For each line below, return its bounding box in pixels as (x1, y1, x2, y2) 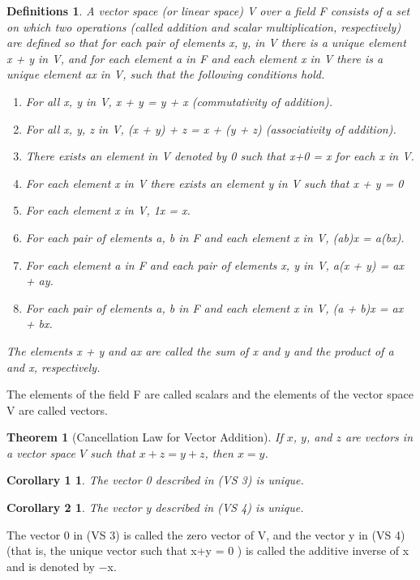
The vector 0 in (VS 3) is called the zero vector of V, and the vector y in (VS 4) (6, 526, 405, 543)
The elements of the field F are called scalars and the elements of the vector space (6, 386, 414, 403)
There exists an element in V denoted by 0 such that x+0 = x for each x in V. (25, 147, 414, 164)
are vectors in (345, 429, 414, 446)
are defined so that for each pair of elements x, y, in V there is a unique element (6, 34, 406, 51)
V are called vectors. (6, 401, 108, 418)
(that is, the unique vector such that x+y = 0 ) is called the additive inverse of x (6, 542, 409, 559)
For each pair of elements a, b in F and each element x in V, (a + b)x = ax (25, 299, 404, 316)
